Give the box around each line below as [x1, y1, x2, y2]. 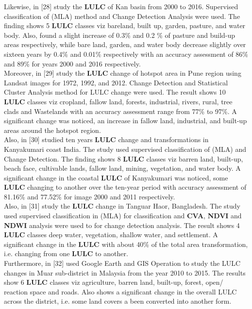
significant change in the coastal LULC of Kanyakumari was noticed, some [4, 172, 228, 182]
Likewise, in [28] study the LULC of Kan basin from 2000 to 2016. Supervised [4, 1, 238, 11]
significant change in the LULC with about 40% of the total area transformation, [4, 239, 248, 249]
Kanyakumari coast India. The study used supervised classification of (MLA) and [4, 144, 246, 154]
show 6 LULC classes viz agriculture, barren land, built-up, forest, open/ [4, 277, 223, 287]
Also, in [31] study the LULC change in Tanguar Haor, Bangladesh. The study [4, 201, 240, 211]
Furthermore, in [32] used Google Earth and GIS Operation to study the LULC [4, 258, 241, 268]
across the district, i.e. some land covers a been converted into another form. [4, 296, 232, 306]
